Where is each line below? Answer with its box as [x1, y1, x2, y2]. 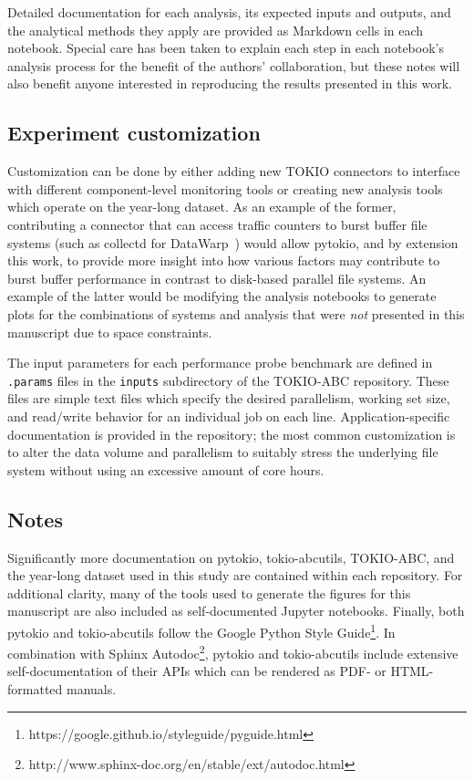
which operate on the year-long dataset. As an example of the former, [7, 197, 397, 216]
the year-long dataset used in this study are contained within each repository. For [7, 566, 463, 585]
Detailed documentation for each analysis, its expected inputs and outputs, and [7, 3, 451, 21]
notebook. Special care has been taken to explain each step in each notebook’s [7, 38, 444, 57]
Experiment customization [7, 119, 261, 147]
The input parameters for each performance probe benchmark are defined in [7, 353, 433, 372]
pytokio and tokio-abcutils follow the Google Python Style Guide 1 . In [7, 619, 396, 641]
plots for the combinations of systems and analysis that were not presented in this [7, 304, 465, 323]
